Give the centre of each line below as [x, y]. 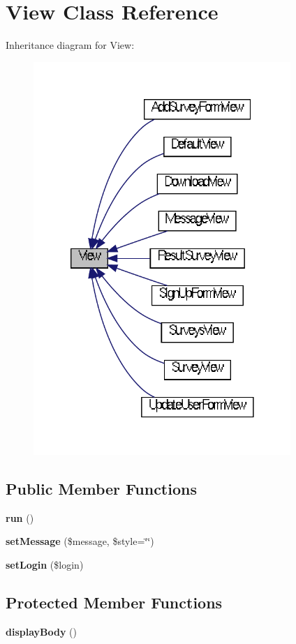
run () [20, 517]
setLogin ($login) [45, 564]
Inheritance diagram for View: [70, 45]
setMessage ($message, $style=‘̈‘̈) [80, 541]
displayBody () [42, 631]
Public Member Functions [101, 488]
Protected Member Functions [114, 602]
